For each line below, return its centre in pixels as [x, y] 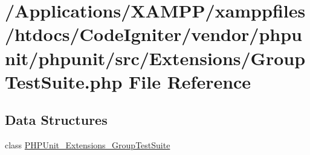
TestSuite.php [64, 81]
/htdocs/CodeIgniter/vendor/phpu [153, 34]
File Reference [190, 81]
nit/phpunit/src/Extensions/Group [155, 58]
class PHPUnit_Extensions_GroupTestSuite [88, 145]
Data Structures [56, 120]
